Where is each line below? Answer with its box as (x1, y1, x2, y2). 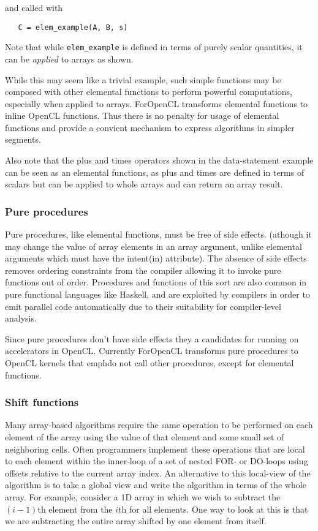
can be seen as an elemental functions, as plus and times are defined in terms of (5, 165, 305, 178)
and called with (5, 1, 63, 13)
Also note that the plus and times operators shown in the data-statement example (5, 154, 314, 167)
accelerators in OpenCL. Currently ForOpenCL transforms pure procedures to (5, 344, 298, 357)
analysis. (5, 312, 37, 325)
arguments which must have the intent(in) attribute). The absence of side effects (5, 252, 307, 265)
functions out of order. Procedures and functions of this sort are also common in (5, 276, 307, 288)
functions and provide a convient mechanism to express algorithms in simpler (5, 121, 295, 134)
